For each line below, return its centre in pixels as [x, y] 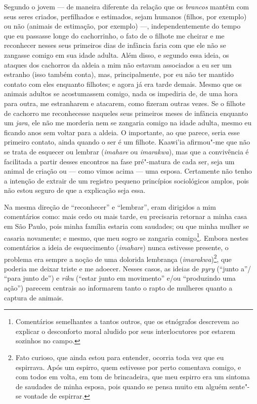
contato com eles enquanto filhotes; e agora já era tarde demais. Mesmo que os [123, 84]
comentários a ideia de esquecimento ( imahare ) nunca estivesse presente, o [116, 247]
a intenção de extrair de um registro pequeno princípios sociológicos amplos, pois [127, 180]
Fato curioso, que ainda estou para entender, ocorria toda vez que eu [120, 357]
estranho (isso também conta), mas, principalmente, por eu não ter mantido [119, 74]
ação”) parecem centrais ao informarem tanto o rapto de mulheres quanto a [118, 287]
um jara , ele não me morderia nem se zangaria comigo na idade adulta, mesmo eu [128, 123]
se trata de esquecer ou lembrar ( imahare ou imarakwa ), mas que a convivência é [127, 151]
